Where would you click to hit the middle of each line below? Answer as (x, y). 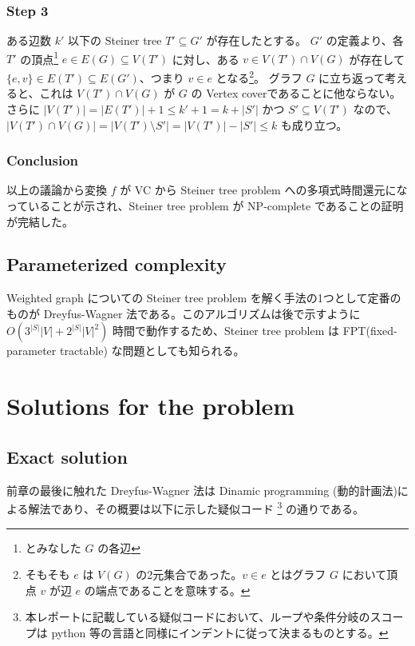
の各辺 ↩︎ (119, 547)
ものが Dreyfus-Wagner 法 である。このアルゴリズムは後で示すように (184, 313)
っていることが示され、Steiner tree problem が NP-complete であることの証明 (205, 205)
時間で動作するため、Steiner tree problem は (226, 331)
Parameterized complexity (117, 264)
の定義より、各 (365, 40)
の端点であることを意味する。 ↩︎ (167, 590)
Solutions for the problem (151, 406)
